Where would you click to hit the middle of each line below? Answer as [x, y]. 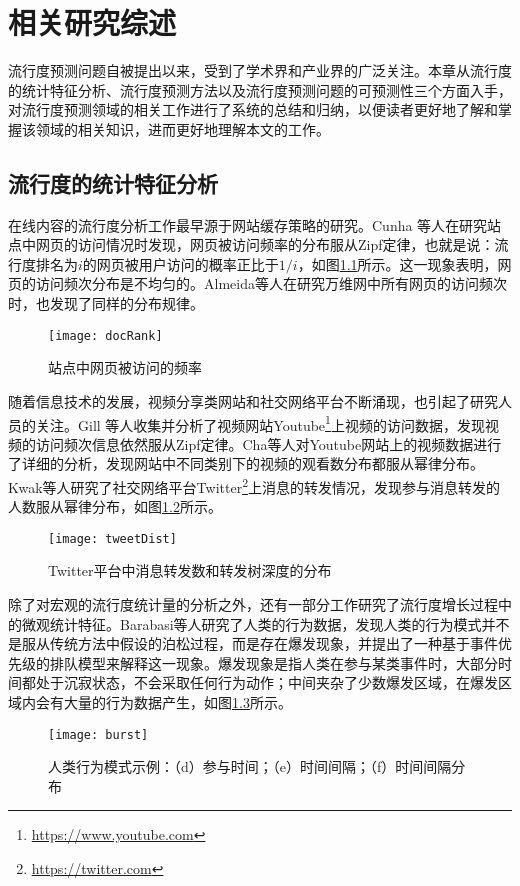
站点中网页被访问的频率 [125, 367]
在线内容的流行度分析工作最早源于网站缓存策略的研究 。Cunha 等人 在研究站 [255, 224]
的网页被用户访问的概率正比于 [180, 263]
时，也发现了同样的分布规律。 [106, 303]
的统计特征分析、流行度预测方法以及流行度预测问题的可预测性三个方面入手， [260, 89]
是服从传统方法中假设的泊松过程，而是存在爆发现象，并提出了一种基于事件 [253, 643]
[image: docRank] [105, 335]
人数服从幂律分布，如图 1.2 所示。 [115, 506]
